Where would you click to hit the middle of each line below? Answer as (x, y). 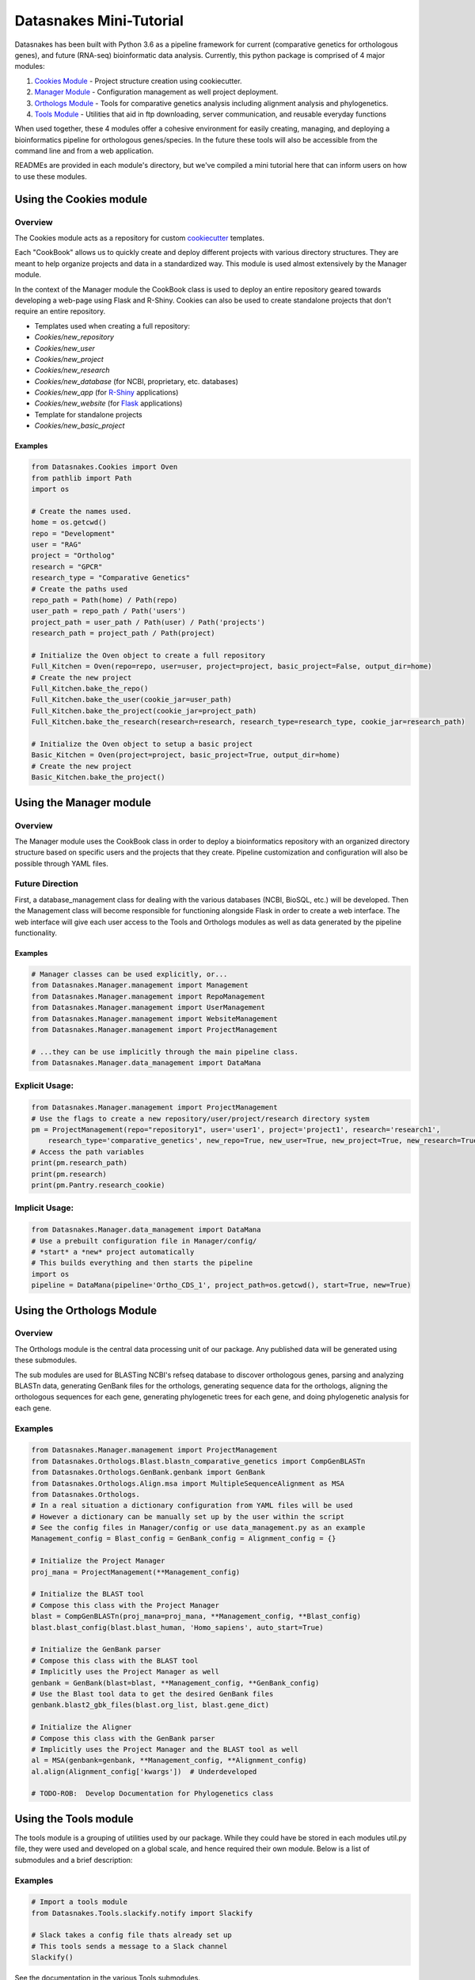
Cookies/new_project (69, 359)
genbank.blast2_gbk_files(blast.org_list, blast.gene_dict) (150, 1705)
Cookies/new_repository (74, 337)
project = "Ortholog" (73, 556)
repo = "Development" (73, 533)
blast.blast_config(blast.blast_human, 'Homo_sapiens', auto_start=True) (177, 1627)
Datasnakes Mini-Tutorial (99, 21)
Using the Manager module (83, 803)
